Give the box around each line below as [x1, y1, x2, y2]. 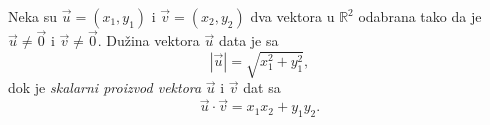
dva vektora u [250, 6, 335, 26]
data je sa [218, 30, 279, 51]
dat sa [243, 77, 281, 98]
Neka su [8, 6, 58, 26]
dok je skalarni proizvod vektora [8, 77, 202, 98]
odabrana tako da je [358, 6, 482, 26]
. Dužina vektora [97, 30, 200, 51]
